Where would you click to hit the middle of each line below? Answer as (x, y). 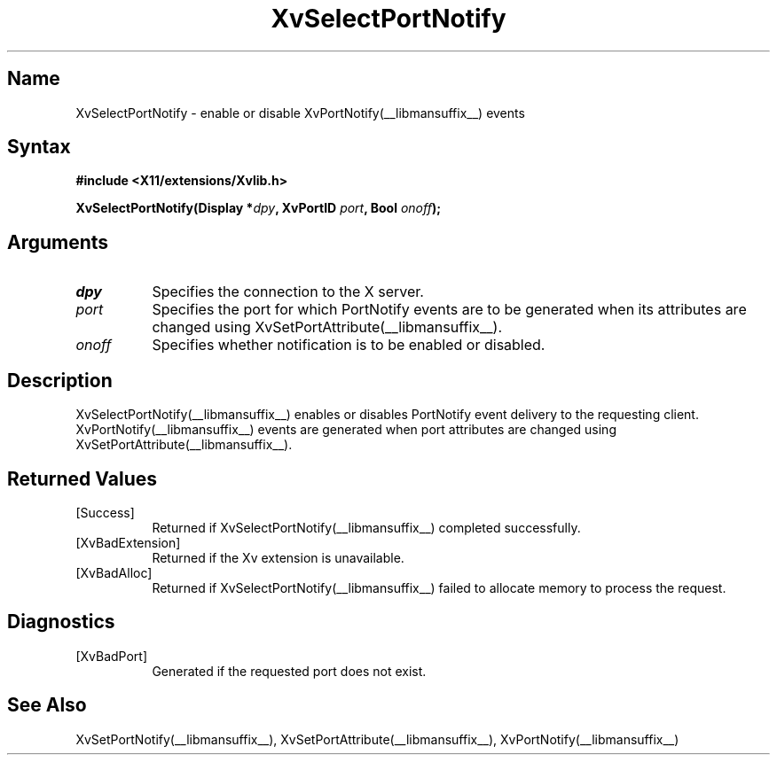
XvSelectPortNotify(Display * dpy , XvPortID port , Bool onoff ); (258, 208)
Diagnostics (61, 622)
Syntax (39, 147)
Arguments (58, 242)
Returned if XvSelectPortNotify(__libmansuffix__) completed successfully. (366, 527)
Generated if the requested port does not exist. (289, 671)
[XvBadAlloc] (114, 572)
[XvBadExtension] (128, 542)
